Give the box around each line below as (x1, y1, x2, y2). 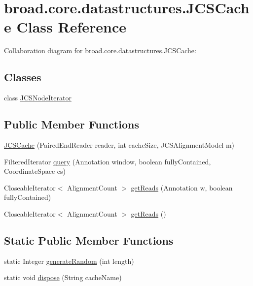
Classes (4, 69, 41, 85)
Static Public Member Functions (4, 232, 174, 248)
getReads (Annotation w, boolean (131, 182, 233, 192)
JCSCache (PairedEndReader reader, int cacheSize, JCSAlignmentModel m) (4, 139, 235, 150)
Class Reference (16, 17, 126, 37)
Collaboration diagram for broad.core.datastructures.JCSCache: (4, 45, 196, 56)
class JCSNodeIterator (4, 93, 72, 103)
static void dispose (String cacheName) (4, 272, 122, 283)
